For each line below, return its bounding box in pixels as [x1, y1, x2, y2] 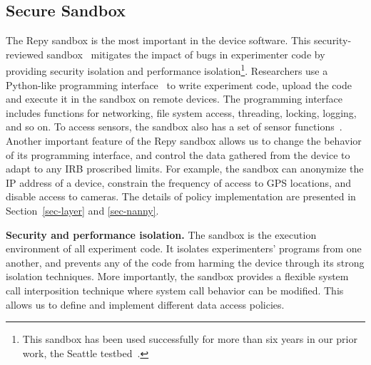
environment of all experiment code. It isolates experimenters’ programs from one [6, 241, 362, 256]
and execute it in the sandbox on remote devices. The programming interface [6, 91, 343, 106]
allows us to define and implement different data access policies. [6, 297, 285, 312]
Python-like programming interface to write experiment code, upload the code [6, 77, 352, 92]
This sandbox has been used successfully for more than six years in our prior [22, 331, 357, 346]
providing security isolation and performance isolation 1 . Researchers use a [6, 61, 328, 78]
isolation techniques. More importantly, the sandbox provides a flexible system [6, 269, 349, 284]
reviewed [6, 46, 44, 61]
